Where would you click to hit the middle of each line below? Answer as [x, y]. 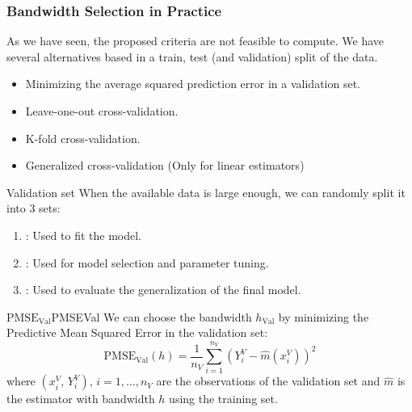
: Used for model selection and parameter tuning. [147, 262]
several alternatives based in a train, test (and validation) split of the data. [192, 56]
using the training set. [223, 399]
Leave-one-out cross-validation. [102, 111]
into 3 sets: [34, 208]
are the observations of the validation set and [268, 381]
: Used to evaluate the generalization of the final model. [163, 290]
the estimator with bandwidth [81, 399]
